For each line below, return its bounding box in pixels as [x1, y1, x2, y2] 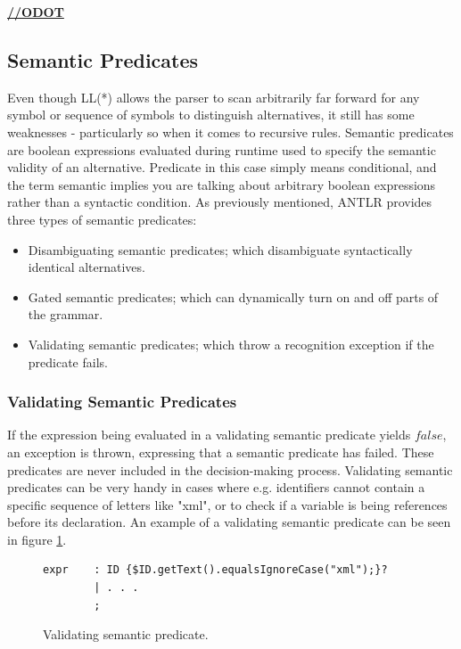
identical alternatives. [28, 258, 145, 276]
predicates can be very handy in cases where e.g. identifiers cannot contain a [7, 478, 425, 497]
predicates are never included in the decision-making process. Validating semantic [7, 460, 453, 479]
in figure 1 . [7, 530, 67, 548]
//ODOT [7, 3, 64, 21]
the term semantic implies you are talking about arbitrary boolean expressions [7, 175, 436, 193]
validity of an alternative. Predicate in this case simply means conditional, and [7, 158, 437, 177]
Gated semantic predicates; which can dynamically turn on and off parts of [28, 287, 439, 306]
